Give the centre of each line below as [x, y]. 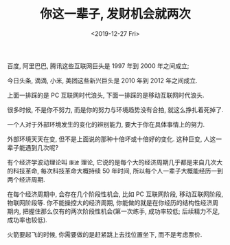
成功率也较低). [27, 220]
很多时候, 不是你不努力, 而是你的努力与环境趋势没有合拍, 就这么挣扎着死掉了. [115, 109]
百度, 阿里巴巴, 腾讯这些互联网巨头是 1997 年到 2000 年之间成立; [98, 65]
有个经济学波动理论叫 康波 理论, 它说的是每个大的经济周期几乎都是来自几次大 [115, 162]
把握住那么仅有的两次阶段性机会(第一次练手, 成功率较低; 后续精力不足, [121, 211]
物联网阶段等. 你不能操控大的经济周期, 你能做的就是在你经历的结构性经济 [110, 202]
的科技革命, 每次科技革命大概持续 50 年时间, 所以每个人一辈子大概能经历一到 [115, 171]
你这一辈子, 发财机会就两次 [115, 14]
